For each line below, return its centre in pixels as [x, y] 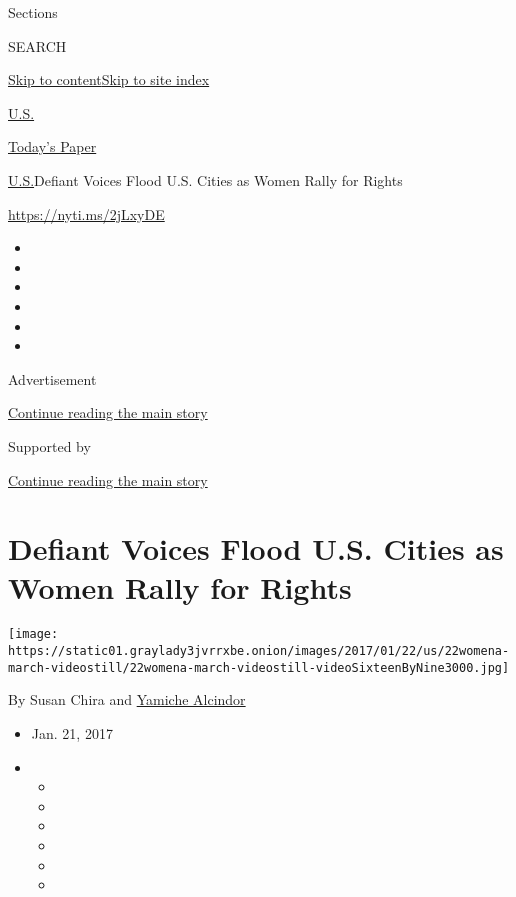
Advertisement [52, 378]
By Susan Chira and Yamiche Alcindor [127, 699]
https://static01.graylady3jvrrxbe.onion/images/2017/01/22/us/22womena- [259, 651]
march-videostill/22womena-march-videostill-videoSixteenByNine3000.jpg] [259, 667]
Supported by [49, 445]
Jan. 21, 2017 [72, 732]
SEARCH [37, 45]
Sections [33, 12]
